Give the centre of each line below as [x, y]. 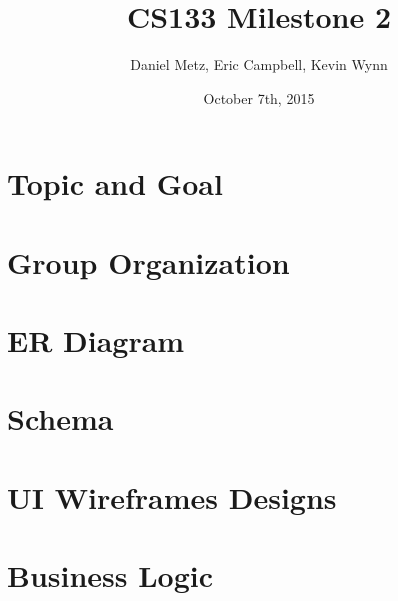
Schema [60, 418]
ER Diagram [96, 340]
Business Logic [110, 575]
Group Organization [148, 261]
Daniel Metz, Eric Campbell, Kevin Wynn [259, 64]
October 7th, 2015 [259, 97]
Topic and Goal [115, 183]
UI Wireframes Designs [172, 496]
